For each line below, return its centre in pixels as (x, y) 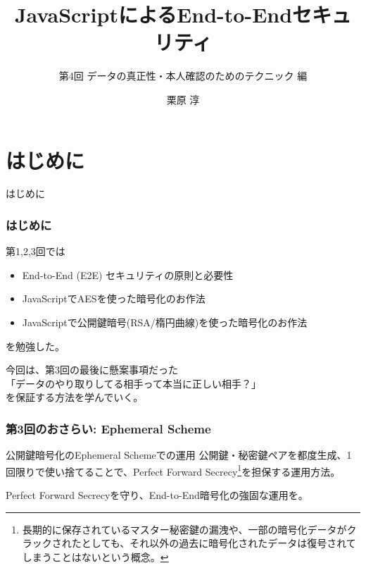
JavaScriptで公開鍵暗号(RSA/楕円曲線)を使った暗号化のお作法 (165, 322)
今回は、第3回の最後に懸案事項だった (92, 370)
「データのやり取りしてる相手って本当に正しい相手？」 (133, 383)
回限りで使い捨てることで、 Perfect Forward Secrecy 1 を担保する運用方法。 (173, 470)
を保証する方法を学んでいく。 (75, 397)
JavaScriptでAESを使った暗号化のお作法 (114, 298)
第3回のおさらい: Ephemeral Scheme (108, 428)
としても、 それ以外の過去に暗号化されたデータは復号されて (219, 543)
